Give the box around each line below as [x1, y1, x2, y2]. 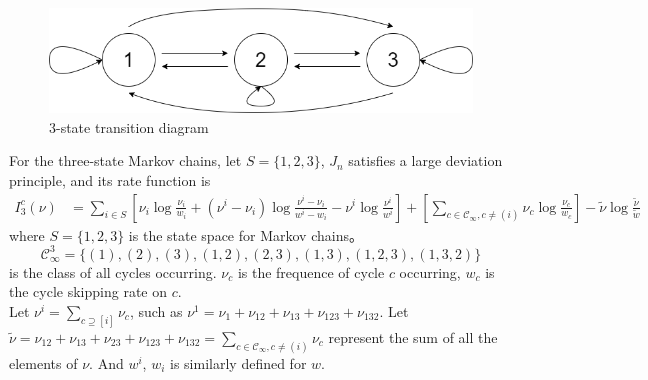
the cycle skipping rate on [9, 281, 168, 302]
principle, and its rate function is [9, 169, 211, 190]
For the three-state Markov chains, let [9, 150, 242, 171]
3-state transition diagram [49, 116, 209, 137]
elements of [9, 352, 78, 373]
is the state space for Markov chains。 [128, 224, 363, 245]
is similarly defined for [170, 352, 307, 373]
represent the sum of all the [328, 326, 498, 347]
